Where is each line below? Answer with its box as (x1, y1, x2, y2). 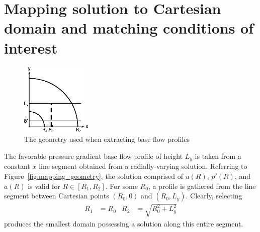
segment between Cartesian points (4, 190, 109, 201)
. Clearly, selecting (186, 190, 242, 201)
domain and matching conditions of (4, 18, 254, 38)
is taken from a (195, 150, 241, 161)
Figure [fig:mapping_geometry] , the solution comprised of (4, 170, 183, 181)
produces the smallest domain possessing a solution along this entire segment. (4, 218, 243, 228)
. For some (105, 180, 138, 191)
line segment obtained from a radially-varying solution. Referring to (39, 161, 247, 171)
